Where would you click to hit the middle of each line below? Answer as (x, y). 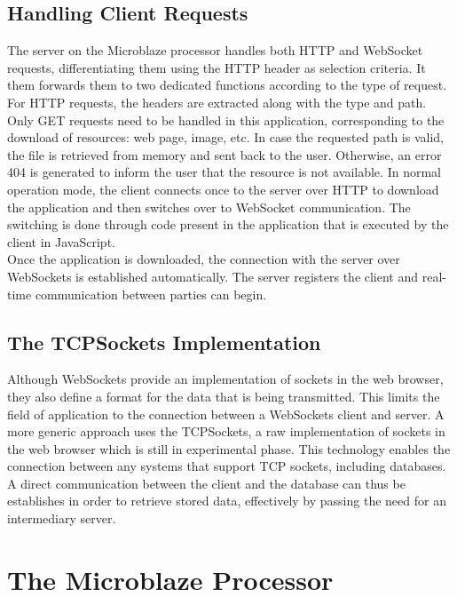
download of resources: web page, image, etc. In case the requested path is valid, (225, 137)
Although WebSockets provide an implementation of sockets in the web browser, (225, 379)
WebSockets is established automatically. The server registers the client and (213, 276)
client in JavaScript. (61, 241)
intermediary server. (62, 518)
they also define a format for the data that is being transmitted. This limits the (224, 396)
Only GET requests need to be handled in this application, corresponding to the (226, 119)
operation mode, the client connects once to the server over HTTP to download (223, 189)
